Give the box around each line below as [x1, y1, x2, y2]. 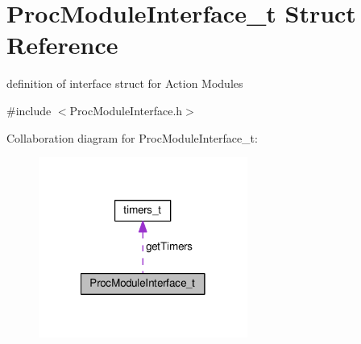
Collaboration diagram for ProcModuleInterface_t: [6, 129, 258, 146]
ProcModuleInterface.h [69, 102, 183, 118]
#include [6, 102, 52, 118]
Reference [6, 28, 118, 61]
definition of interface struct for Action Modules [6, 75, 243, 92]
